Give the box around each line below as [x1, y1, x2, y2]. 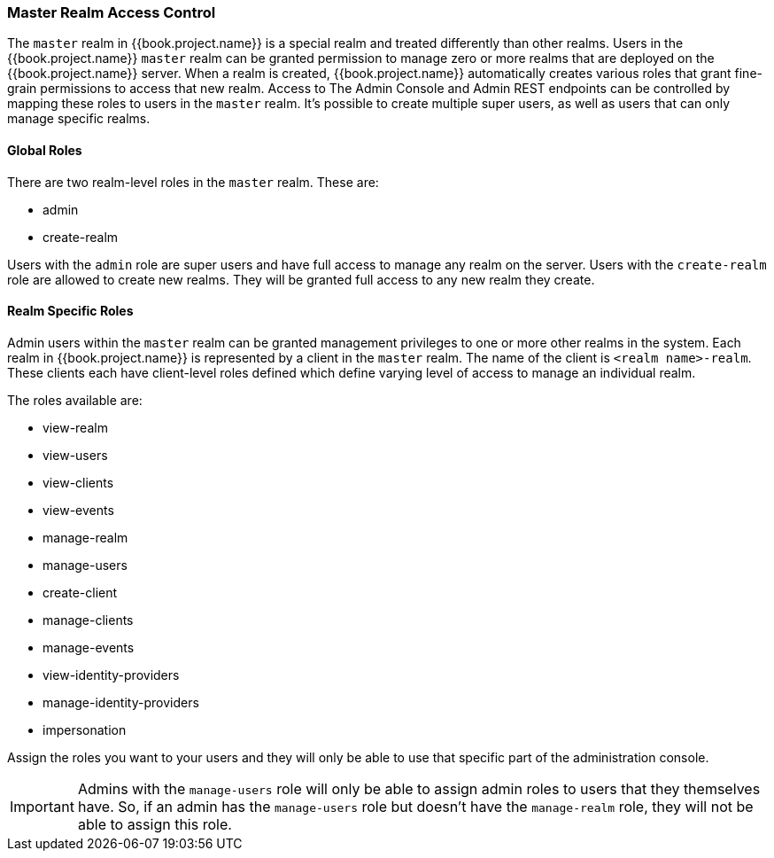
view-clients [43, 474, 114, 490]
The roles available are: [7, 392, 143, 408]
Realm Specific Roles [7, 303, 134, 319]
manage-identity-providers [43, 694, 199, 710]
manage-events [43, 639, 135, 655]
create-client [43, 584, 118, 600]
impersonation [43, 721, 127, 737]
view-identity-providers [43, 667, 180, 682]
